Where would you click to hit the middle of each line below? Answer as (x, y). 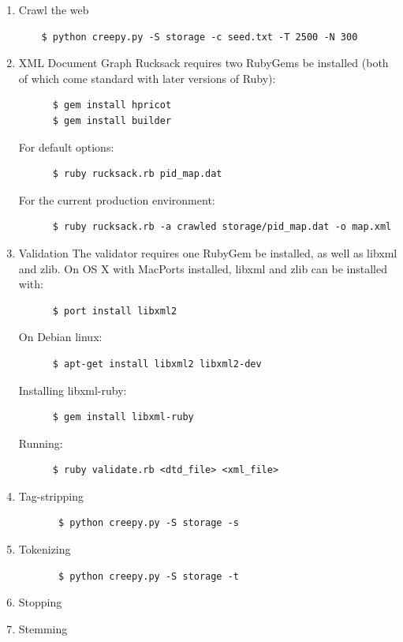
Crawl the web (54, 9)
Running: (41, 443)
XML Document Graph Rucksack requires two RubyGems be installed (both (203, 63)
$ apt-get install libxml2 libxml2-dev (157, 364)
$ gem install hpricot (112, 105)
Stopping (40, 602)
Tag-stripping (51, 496)
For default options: (66, 146)
